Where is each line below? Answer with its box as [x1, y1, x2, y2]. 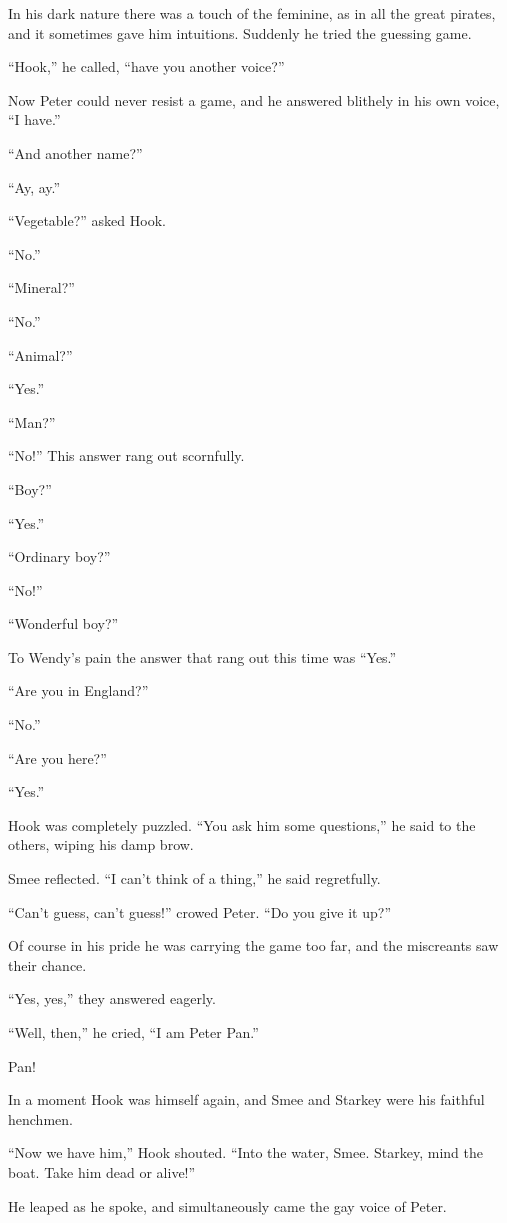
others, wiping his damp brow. [8, 834, 194, 855]
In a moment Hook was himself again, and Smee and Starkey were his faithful [8, 1089, 485, 1110]
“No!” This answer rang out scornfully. [8, 445, 245, 466]
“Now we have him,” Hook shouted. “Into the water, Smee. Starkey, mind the [8, 1142, 483, 1163]
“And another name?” [8, 142, 143, 163]
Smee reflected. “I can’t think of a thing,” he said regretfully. [8, 868, 381, 889]
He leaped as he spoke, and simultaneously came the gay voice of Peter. [8, 1195, 447, 1216]
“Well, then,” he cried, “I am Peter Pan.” [8, 1022, 259, 1042]
